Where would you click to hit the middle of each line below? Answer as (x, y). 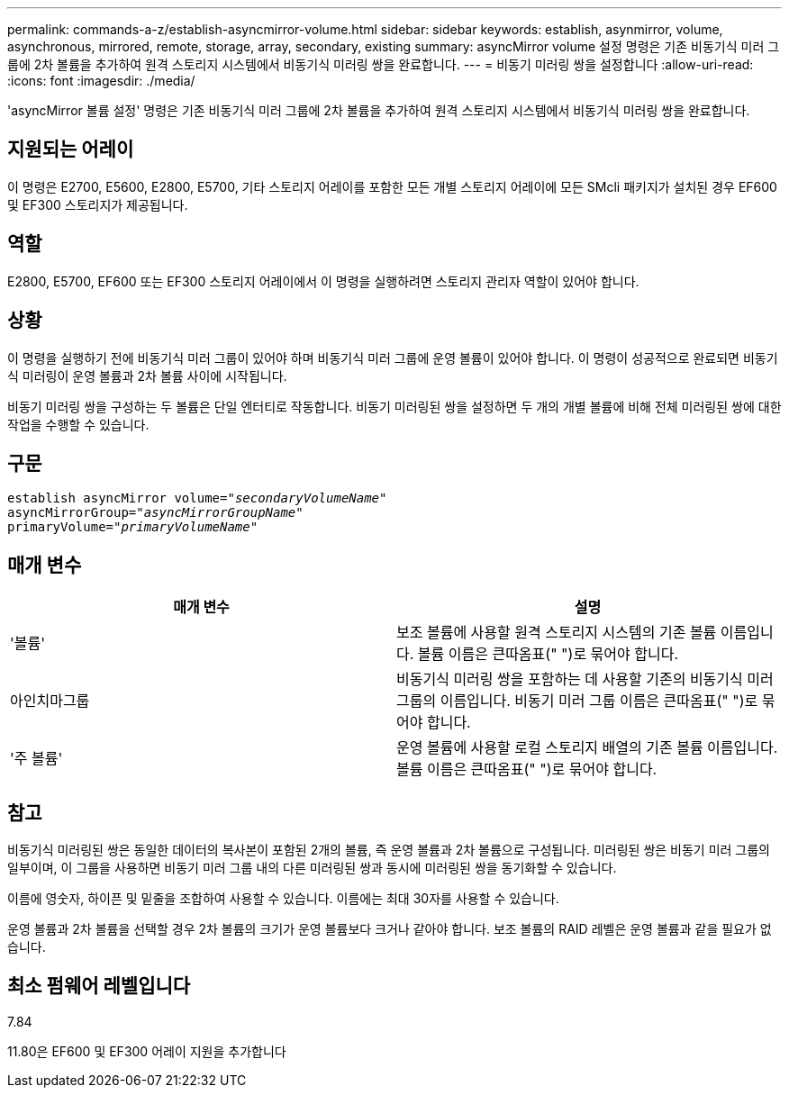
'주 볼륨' (36, 759)
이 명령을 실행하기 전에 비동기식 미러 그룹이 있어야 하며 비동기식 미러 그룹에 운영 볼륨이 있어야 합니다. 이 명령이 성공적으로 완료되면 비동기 (393, 357)
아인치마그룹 (50, 701)
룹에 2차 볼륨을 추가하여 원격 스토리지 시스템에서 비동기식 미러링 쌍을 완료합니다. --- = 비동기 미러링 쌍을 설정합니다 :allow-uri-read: (381, 64)
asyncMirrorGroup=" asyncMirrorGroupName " (155, 513)
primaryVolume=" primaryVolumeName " (133, 527)
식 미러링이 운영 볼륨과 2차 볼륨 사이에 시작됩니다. (147, 376)
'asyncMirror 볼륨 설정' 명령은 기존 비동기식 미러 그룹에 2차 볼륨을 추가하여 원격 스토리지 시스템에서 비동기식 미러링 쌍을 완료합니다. (379, 110)
